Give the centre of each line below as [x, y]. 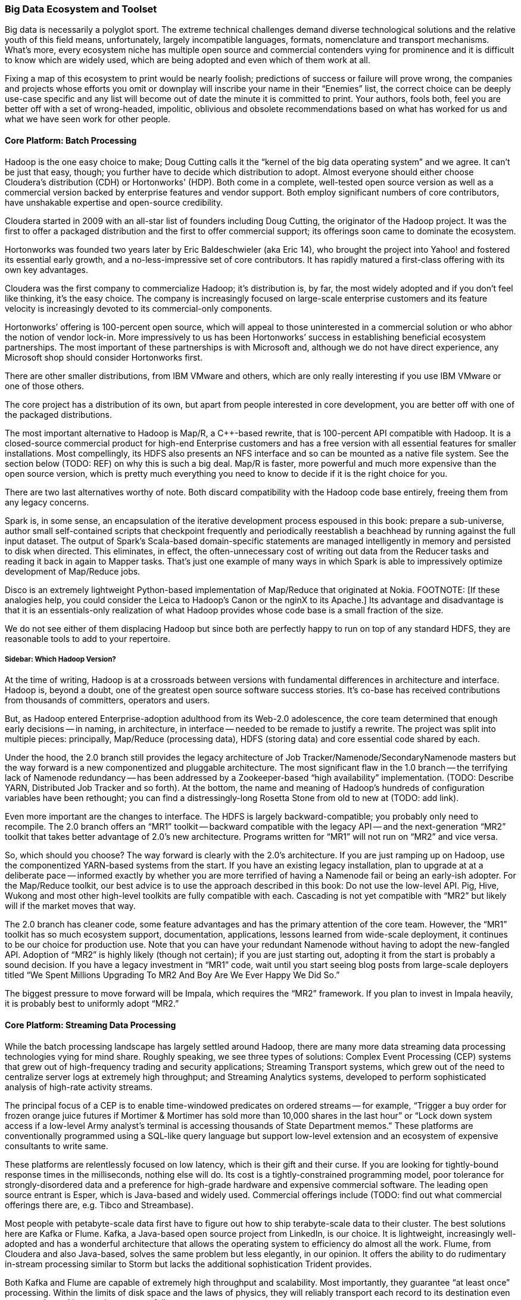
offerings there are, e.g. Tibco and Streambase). [99, 1205]
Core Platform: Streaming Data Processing [91, 1025]
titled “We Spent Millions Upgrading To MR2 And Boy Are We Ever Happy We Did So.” [172, 975]
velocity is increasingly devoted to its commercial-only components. [138, 308]
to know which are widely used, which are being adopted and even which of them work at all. [188, 60]
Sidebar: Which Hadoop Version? [60, 659]
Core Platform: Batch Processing [71, 140]
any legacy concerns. [47, 502]
